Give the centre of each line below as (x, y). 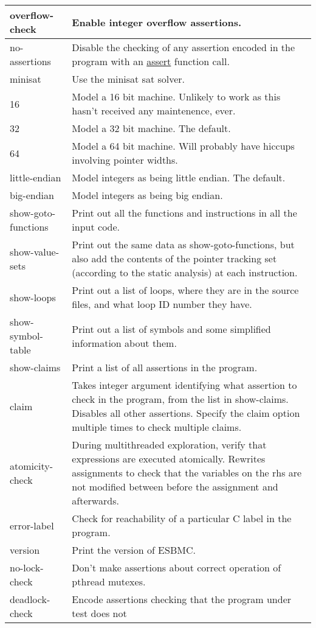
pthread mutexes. (109, 581)
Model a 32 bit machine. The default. (151, 128)
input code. (96, 227)
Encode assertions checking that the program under (182, 599)
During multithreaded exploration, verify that (169, 445)
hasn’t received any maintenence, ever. (154, 110)
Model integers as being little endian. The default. (179, 177)
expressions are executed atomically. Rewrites (169, 459)
